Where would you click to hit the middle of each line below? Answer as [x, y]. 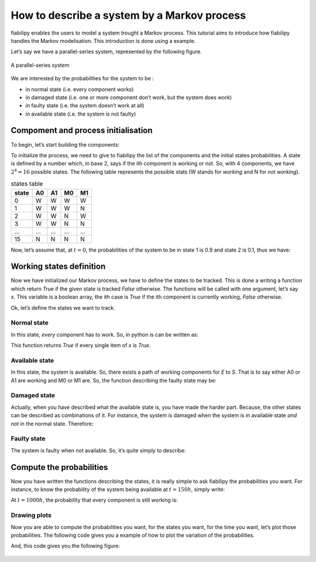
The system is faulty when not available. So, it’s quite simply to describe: [98, 450]
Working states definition [58, 267]
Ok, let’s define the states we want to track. [63, 307]
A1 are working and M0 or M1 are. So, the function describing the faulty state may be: [114, 380]
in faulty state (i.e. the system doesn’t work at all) [85, 106]
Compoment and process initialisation [82, 131]
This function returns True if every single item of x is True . [81, 346]
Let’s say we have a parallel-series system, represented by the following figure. [106, 52]
